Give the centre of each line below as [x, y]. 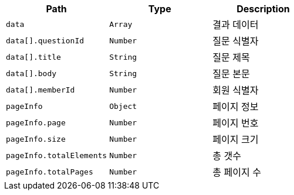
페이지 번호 [236, 123]
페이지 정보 [236, 107]
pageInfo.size [36, 139]
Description [263, 9]
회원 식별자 [236, 90]
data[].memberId [40, 90]
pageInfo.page [36, 122]
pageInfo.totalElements [57, 155]
